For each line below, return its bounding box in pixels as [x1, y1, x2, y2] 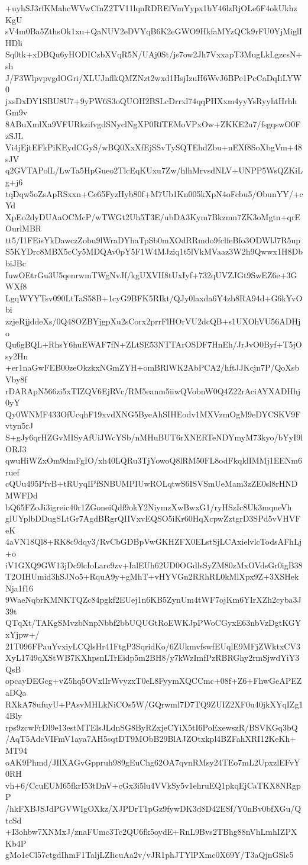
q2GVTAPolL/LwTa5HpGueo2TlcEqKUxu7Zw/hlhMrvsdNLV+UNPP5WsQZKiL [5, 164, 303, 176]
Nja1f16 [5, 581, 34, 594]
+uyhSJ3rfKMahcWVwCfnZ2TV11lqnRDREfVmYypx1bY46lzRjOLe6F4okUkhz [5, 2, 297, 14]
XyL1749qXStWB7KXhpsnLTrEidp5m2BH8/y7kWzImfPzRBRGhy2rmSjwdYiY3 [5, 651, 300, 664]
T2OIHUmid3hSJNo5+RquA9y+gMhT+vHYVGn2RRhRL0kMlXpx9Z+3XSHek [5, 570, 299, 583]
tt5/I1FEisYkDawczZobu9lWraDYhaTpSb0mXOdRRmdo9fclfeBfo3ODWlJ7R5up [5, 233, 301, 246]
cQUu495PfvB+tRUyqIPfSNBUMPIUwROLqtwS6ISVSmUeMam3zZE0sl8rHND [5, 477, 298, 490]
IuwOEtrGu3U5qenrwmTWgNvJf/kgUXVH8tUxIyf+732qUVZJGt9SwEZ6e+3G [5, 268, 297, 281]
